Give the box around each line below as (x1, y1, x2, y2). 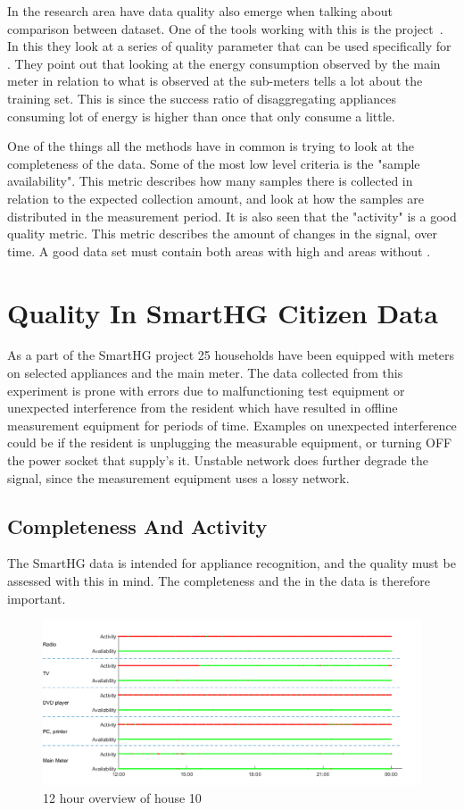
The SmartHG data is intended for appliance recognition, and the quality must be (7, 554, 456, 572)
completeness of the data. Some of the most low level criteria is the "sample (7, 154, 420, 172)
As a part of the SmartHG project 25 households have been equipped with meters (7, 346, 455, 364)
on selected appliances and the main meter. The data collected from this (7, 363, 403, 382)
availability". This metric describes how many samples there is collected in (7, 171, 413, 190)
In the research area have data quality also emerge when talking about (7, 2, 393, 20)
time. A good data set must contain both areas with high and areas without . (7, 241, 431, 260)
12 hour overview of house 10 (43, 788, 202, 806)
